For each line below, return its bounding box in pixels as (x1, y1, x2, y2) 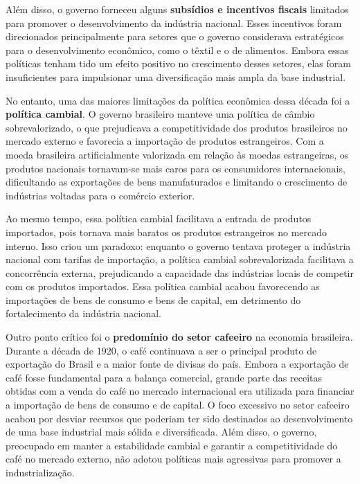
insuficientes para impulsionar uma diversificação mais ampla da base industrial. (6, 69, 346, 84)
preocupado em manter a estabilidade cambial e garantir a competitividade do (6, 438, 338, 452)
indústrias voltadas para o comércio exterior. (6, 188, 195, 202)
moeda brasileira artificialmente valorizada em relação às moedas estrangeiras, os (6, 147, 349, 161)
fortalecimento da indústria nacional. (6, 306, 161, 321)
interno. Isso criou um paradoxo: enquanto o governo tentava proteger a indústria (6, 238, 351, 253)
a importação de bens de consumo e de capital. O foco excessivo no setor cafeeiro (6, 397, 350, 412)
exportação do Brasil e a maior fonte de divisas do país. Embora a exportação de (6, 357, 349, 371)
